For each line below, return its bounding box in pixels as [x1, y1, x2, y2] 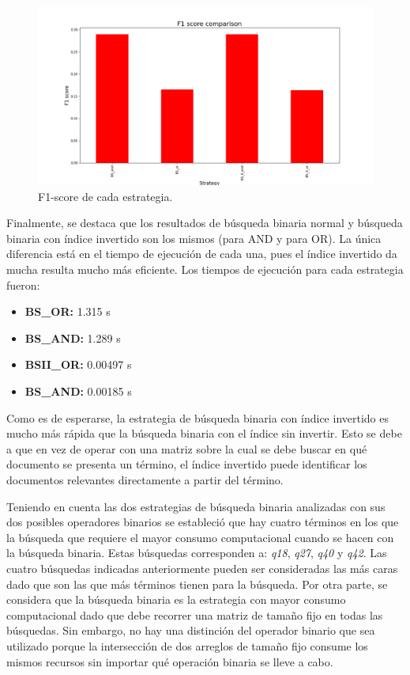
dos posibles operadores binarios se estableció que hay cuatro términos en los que [6, 514, 399, 530]
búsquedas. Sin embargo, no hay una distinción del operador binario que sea [6, 622, 375, 639]
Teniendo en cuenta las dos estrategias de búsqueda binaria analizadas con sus [6, 498, 386, 514]
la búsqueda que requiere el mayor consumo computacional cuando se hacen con [6, 529, 394, 545]
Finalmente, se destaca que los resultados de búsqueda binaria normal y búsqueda [6, 214, 403, 231]
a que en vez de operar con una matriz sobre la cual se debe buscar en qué [6, 440, 367, 457]
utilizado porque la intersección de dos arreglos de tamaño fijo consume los [6, 637, 368, 654]
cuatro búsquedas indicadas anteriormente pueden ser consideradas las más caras [6, 559, 398, 576]
